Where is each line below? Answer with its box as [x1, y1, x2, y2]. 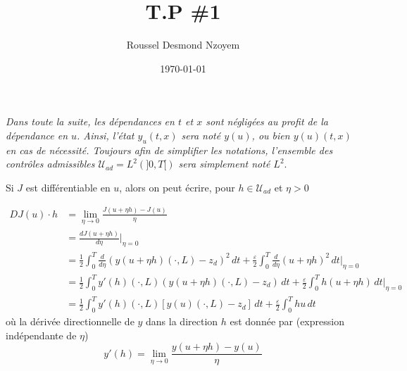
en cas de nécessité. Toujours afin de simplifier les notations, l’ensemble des [6, 142, 333, 157]
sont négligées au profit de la [206, 114, 328, 129]
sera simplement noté [178, 156, 270, 171]
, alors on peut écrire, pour [119, 180, 235, 194]
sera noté [181, 127, 221, 142]
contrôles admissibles [6, 156, 95, 171]
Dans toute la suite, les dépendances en [6, 114, 175, 129]
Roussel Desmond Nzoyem [126, 37, 240, 52]
